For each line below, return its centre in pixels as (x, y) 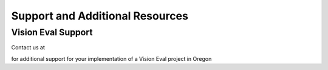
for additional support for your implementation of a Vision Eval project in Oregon (111, 58)
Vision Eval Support (52, 32)
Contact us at (28, 47)
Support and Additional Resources (100, 16)
